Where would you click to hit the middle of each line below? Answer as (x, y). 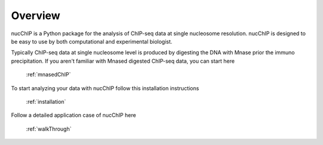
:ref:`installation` (46, 101)
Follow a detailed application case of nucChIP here (74, 115)
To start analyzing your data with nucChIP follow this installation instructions (105, 88)
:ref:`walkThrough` (49, 129)
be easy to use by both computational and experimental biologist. (92, 41)
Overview (36, 16)
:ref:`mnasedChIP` (48, 75)
